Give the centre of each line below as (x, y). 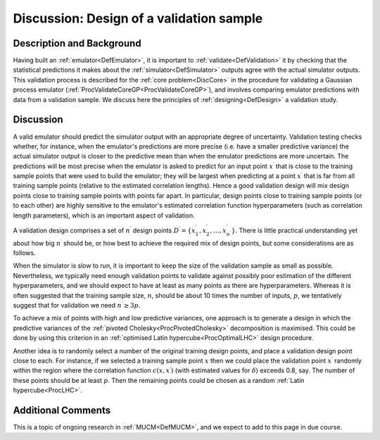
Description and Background (77, 43)
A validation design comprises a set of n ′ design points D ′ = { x (104, 230)
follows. (24, 253)
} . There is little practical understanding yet (294, 230)
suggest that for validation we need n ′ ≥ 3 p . (77, 304)
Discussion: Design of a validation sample (138, 18)
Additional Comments (62, 410)
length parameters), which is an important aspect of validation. (104, 215)
